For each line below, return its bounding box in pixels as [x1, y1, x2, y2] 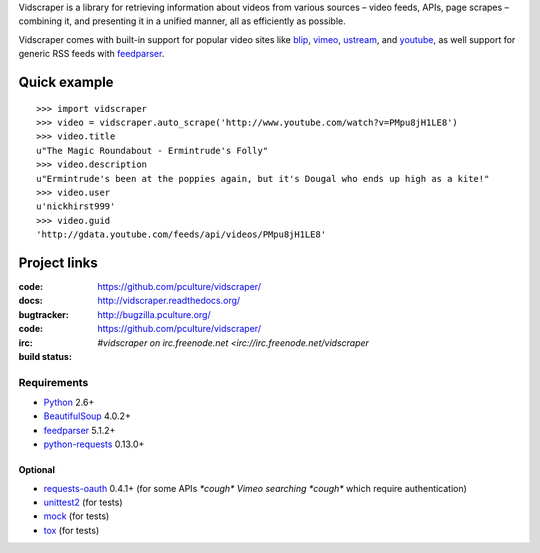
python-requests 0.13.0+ [43, 438, 145, 450]
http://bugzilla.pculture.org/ [97, 308, 211, 320]
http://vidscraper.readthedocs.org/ [97, 295, 241, 307]
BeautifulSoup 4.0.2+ [43, 410, 132, 422]
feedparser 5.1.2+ [43, 424, 116, 436]
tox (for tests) [43, 524, 100, 536]
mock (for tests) [43, 510, 110, 522]
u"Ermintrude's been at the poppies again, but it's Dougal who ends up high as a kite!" [36, 173, 490, 184]
